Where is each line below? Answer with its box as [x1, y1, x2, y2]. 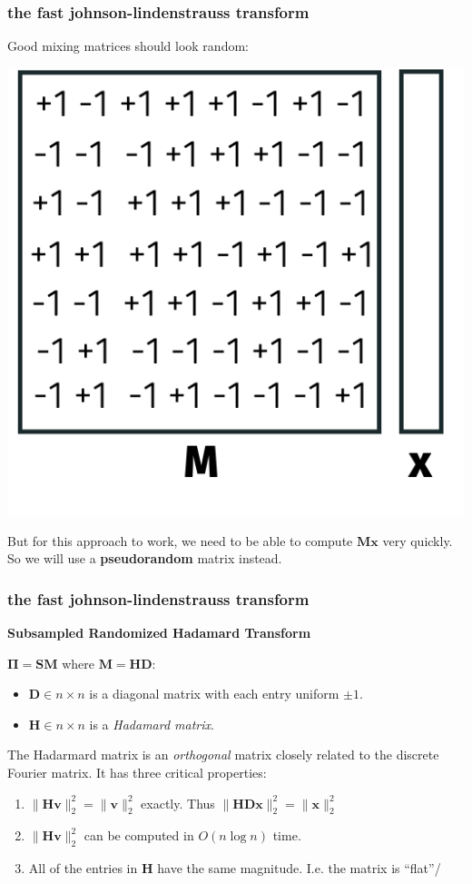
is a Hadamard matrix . [89, 714, 214, 733]
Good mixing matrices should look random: [7, 36, 249, 55]
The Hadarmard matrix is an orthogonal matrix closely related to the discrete [7, 745, 439, 764]
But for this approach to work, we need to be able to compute [7, 531, 353, 550]
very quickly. [382, 531, 453, 550]
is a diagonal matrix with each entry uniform [89, 684, 339, 703]
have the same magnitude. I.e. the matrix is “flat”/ [157, 859, 441, 878]
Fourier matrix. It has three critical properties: [7, 763, 267, 782]
